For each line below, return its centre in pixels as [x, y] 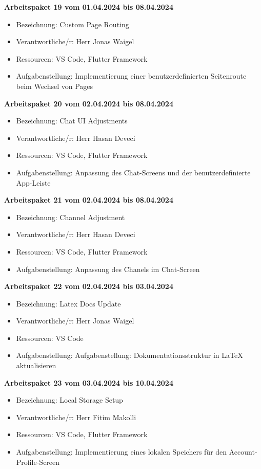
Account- [243, 452]
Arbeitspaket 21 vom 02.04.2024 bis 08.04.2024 [89, 200]
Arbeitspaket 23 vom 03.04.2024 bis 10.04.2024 [89, 382]
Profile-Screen [38, 462]
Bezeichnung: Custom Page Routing [73, 24]
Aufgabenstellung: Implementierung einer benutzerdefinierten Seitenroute [131, 76]
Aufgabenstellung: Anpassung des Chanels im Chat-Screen [108, 269]
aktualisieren [36, 365]
